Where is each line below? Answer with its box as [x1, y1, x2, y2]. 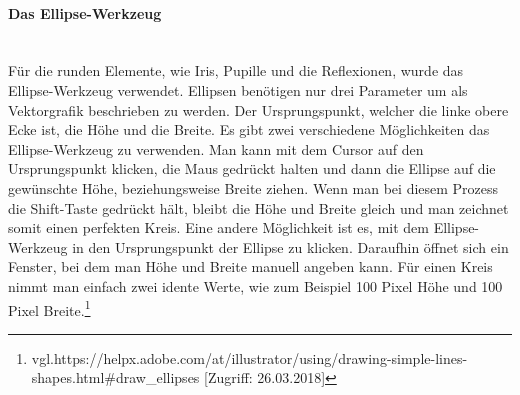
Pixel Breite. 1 [8, 296, 91, 320]
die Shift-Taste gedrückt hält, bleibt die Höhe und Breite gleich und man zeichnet [8, 197, 509, 218]
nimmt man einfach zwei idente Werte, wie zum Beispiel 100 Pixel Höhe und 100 [8, 275, 503, 296]
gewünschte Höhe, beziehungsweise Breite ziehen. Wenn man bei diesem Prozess [8, 177, 499, 198]
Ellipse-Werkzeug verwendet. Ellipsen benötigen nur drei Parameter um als [8, 79, 468, 100]
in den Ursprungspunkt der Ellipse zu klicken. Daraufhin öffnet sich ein [72, 236, 509, 257]
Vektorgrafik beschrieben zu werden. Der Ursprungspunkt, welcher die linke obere [8, 99, 509, 120]
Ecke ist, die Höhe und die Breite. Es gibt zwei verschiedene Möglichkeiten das [8, 119, 490, 140]
